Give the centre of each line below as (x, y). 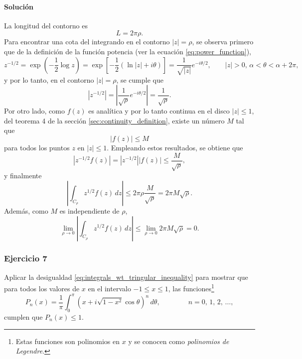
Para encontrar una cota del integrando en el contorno (87, 42)
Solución (19, 6)
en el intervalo (109, 289)
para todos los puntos (37, 147)
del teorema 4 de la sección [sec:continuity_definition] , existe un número (114, 120)
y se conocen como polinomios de (179, 341)
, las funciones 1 (191, 288)
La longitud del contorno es (46, 25)
